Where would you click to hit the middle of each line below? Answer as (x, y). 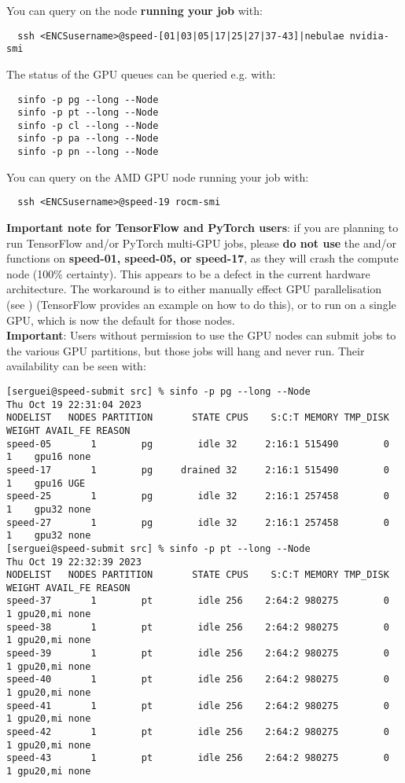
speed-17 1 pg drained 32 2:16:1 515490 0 (198, 470)
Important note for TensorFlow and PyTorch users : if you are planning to (202, 228)
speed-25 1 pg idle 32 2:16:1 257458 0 (198, 496)
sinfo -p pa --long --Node (88, 139)
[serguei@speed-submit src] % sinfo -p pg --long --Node (158, 391)
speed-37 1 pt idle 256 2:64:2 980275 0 (198, 601)
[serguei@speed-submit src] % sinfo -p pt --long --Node (158, 548)
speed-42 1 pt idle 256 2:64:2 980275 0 (198, 732)
